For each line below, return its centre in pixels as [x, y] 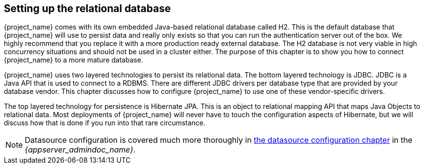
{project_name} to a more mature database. [73, 60]
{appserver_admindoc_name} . [80, 150]
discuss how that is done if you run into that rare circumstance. [105, 123]
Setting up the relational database [87, 8]
